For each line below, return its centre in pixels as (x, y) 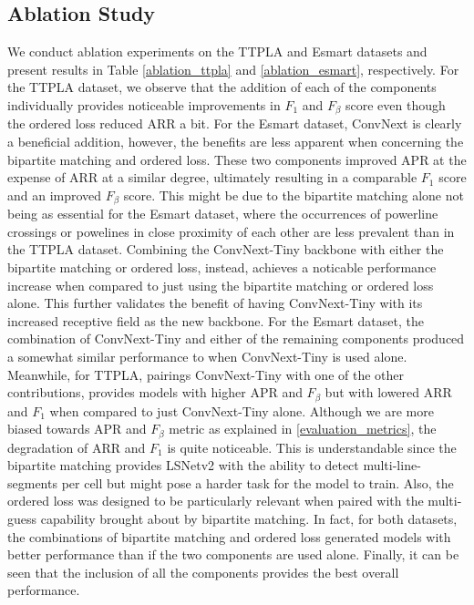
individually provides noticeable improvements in (144, 104)
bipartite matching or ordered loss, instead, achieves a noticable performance (222, 267)
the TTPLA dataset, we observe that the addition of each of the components (222, 87)
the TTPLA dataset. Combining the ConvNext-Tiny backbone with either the (226, 249)
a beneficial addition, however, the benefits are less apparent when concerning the (236, 142)
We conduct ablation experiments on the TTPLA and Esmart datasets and (217, 51)
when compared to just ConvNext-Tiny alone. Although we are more (242, 410)
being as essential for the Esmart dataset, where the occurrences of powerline (223, 214)
